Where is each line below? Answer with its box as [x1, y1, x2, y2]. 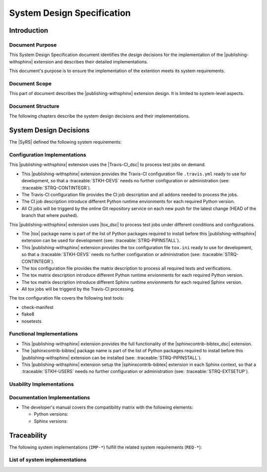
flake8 [21, 311, 35, 317]
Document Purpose [9, 41, 57, 48]
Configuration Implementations [9, 152, 87, 158]
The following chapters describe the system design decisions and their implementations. [9, 113, 190, 119]
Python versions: [34, 411, 69, 417]
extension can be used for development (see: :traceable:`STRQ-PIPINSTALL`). [21, 238, 180, 244]
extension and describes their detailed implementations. [34, 58, 148, 64]
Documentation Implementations [9, 394, 90, 401]
